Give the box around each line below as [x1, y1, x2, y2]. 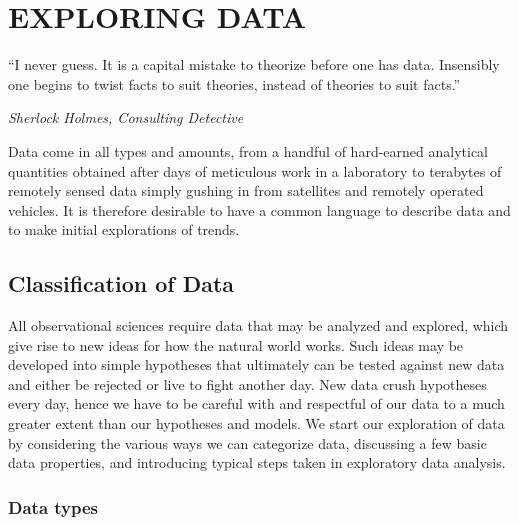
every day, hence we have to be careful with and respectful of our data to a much [8, 393, 505, 414]
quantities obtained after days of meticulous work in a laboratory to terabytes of [8, 160, 502, 181]
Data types [8, 494, 99, 519]
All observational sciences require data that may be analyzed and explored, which [8, 315, 509, 336]
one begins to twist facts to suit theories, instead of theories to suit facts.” [8, 73, 461, 94]
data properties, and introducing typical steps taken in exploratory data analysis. [8, 452, 506, 473]
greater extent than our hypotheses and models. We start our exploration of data [8, 413, 505, 434]
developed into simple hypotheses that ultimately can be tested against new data [8, 354, 505, 375]
